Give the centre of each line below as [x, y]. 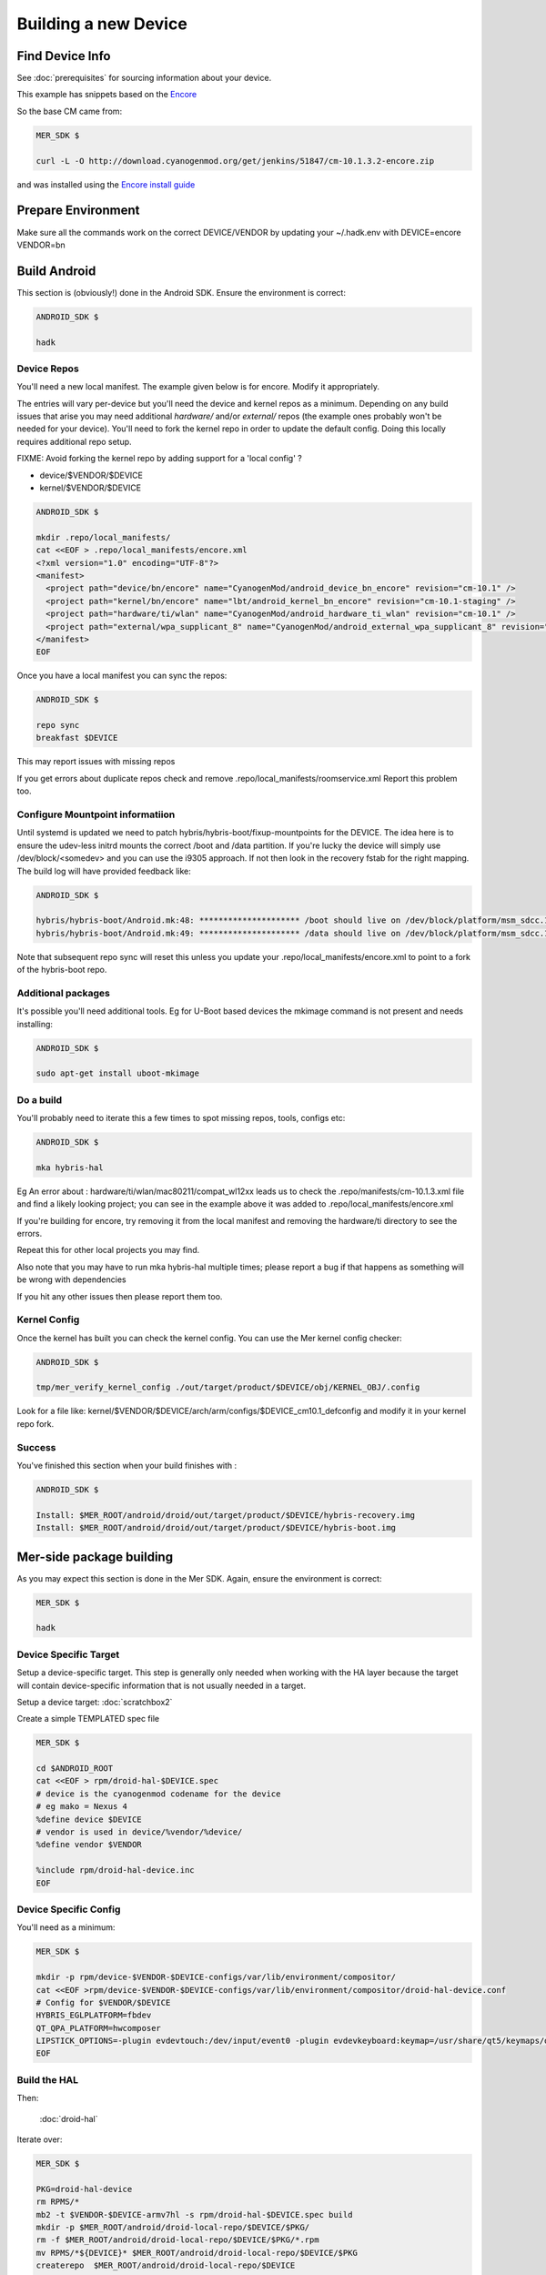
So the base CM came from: [70, 111]
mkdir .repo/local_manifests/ [103, 537]
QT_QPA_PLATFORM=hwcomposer [98, 2028]
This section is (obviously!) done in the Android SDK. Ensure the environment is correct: [181, 292]
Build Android [56, 271]
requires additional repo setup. [74, 441]
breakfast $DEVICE [77, 738]
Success [36, 1447]
